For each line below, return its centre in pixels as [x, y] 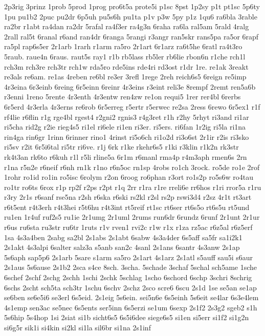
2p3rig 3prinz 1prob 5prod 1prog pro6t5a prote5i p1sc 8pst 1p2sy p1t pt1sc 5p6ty [132, 6]
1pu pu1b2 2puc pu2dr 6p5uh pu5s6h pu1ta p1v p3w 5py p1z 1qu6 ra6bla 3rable [131, 16]
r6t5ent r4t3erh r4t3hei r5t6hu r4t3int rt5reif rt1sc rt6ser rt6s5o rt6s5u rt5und [127, 207]
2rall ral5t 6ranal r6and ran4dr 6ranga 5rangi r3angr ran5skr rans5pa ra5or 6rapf [131, 36]
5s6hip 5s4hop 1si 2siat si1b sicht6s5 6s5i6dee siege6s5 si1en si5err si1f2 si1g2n [127, 317]
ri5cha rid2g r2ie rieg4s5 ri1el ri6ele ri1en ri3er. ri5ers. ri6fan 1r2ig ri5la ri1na [125, 127]
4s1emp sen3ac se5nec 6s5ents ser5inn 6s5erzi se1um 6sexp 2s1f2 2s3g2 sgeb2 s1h [131, 307]
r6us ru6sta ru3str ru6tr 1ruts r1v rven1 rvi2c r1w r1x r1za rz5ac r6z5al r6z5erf [128, 227]
